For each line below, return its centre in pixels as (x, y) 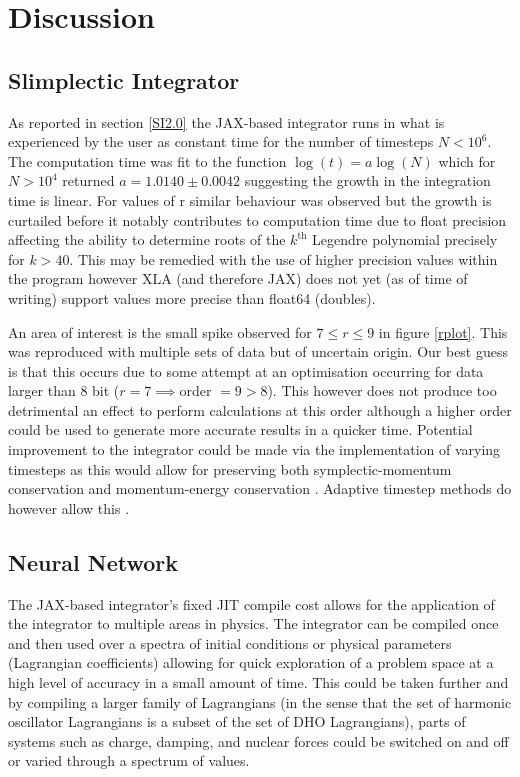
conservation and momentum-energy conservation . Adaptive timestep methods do (260, 488)
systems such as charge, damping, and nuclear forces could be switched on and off (258, 740)
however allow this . (69, 507)
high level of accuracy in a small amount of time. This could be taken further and (258, 682)
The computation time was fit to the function (147, 160)
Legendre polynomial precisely (405, 239)
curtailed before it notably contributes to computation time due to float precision (257, 219)
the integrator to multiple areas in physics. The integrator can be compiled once (253, 623)
